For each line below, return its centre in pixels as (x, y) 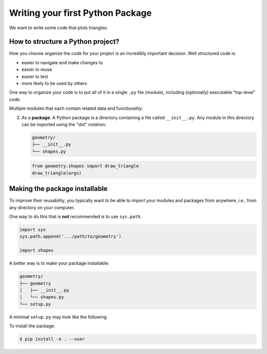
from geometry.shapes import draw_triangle (86, 166)
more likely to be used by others (54, 84)
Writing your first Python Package (80, 13)
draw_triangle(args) (57, 173)
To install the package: (32, 326)
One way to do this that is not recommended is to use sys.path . (75, 216)
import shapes (37, 250)
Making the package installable (58, 189)
